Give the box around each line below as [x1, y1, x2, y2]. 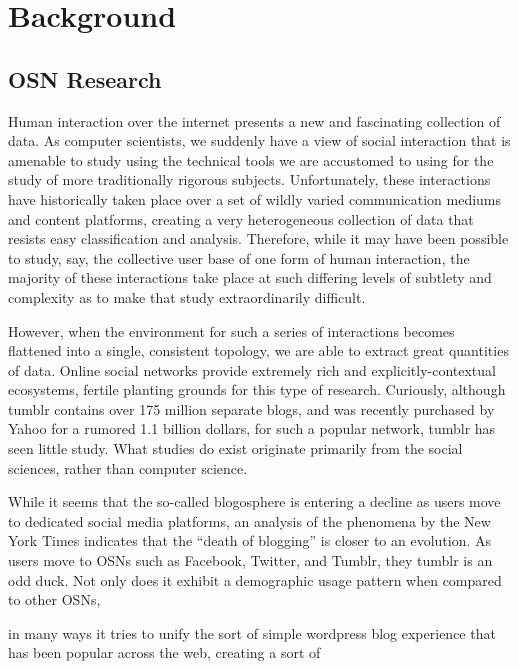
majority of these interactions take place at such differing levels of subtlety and [8, 267, 492, 288]
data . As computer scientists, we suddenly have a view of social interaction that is [8, 130, 511, 151]
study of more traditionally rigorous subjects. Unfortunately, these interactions [8, 169, 491, 190]
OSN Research [8, 63, 162, 94]
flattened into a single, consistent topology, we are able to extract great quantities [8, 340, 509, 361]
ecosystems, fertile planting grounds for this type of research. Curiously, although [8, 379, 506, 400]
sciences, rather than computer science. [8, 457, 248, 478]
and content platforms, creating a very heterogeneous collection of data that [8, 208, 474, 229]
